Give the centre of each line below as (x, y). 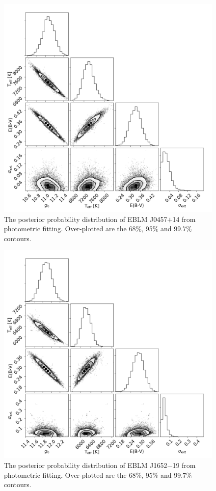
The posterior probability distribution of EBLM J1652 (86, 465)
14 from (184, 219)
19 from (184, 465)
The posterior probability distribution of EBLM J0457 (86, 219)
